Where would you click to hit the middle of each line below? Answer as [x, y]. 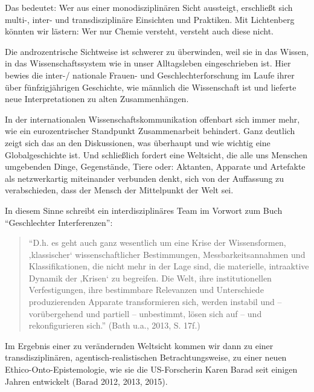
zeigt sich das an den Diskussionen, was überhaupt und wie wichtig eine [138, 142]
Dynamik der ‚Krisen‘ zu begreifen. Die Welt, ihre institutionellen [150, 278]
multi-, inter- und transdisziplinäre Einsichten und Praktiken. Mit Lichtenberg [150, 19]
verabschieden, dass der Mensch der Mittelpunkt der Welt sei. [119, 190]
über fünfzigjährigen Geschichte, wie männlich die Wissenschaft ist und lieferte [151, 87]
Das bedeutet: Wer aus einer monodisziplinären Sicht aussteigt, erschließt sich [149, 7]
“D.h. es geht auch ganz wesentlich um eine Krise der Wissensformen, [157, 243]
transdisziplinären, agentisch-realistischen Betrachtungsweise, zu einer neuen [146, 357]
